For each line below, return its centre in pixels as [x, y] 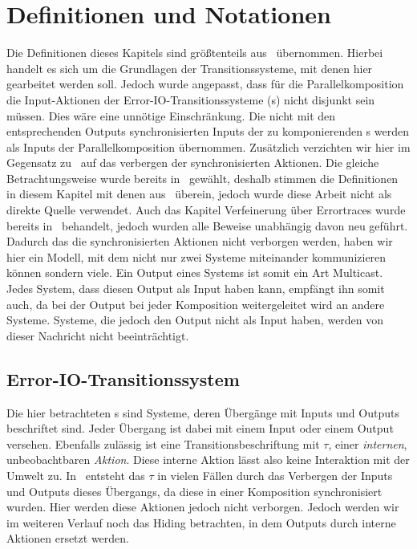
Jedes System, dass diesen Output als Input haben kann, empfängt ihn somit [196, 289]
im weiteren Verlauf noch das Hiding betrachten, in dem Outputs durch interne [201, 522]
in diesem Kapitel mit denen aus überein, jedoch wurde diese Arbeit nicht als [199, 194]
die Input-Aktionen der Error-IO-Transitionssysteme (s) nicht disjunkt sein [191, 99]
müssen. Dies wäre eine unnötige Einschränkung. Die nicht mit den [171, 115]
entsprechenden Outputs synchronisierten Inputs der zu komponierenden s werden [208, 131]
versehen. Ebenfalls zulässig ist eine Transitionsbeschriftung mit [163, 443]
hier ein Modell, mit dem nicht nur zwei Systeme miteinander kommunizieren [196, 256]
